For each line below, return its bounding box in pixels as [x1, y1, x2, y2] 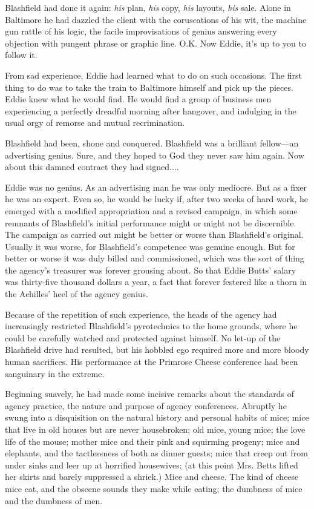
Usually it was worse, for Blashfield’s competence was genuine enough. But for [5, 240, 295, 252]
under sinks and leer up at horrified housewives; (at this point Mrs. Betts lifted [5, 458, 298, 471]
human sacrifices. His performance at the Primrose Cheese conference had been [5, 355, 298, 368]
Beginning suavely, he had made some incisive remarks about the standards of [5, 387, 294, 400]
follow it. [5, 48, 38, 61]
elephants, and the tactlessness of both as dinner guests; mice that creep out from [5, 447, 308, 459]
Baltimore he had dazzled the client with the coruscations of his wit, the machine [5, 13, 307, 25]
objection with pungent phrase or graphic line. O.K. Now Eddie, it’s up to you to [5, 36, 306, 49]
